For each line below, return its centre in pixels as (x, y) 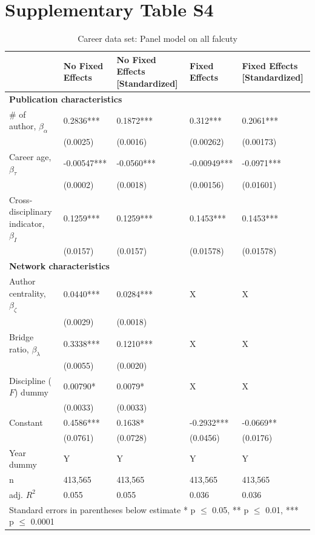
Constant (26, 422)
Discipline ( (30, 380)
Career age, (30, 157)
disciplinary (31, 211)
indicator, (27, 223)
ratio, (19, 348)
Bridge (22, 337)
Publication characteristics (66, 99)
